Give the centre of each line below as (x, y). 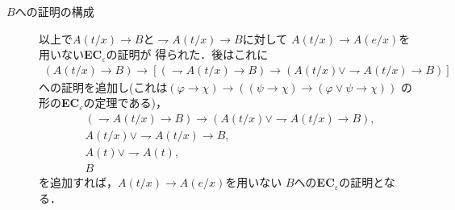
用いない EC (71, 54)
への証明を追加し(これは (103, 86)
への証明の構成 (54, 11)
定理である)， (131, 103)
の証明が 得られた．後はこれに (187, 54)
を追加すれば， (78, 182)
